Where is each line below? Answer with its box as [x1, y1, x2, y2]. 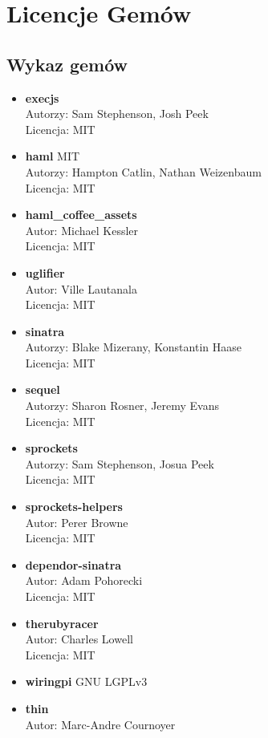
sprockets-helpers [25, 498, 123, 515]
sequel [25, 381, 60, 398]
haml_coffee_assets [25, 206, 137, 223]
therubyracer [25, 614, 99, 631]
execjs [25, 89, 59, 106]
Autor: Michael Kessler [25, 221, 139, 238]
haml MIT [25, 148, 80, 164]
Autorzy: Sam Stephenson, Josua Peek [25, 455, 214, 472]
